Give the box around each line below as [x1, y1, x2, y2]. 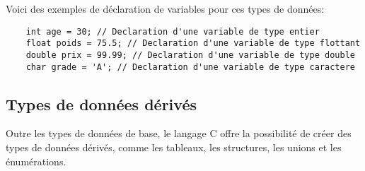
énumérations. [6, 153, 66, 168]
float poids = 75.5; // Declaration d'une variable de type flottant [25, 38, 361, 49]
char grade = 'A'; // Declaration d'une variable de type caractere [25, 61, 355, 72]
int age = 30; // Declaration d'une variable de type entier [25, 26, 320, 37]
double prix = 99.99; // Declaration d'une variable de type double [25, 49, 355, 60]
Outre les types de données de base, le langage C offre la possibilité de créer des [6, 126, 352, 141]
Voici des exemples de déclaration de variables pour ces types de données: [6, 1, 325, 16]
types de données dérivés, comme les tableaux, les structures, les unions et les [6, 140, 342, 155]
